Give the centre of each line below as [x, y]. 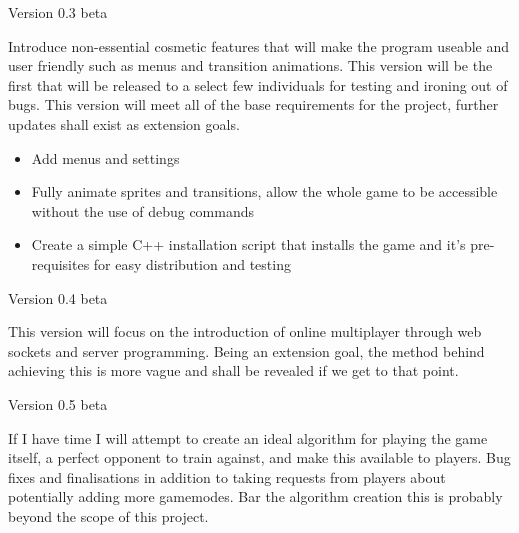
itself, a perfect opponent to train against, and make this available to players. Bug [259, 457]
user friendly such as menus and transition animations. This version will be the [250, 65]
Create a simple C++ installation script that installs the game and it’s [248, 244]
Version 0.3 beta [58, 12]
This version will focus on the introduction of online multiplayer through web [245, 331]
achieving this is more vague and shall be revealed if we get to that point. [233, 370]
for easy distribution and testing [192, 263]
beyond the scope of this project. [108, 515]
